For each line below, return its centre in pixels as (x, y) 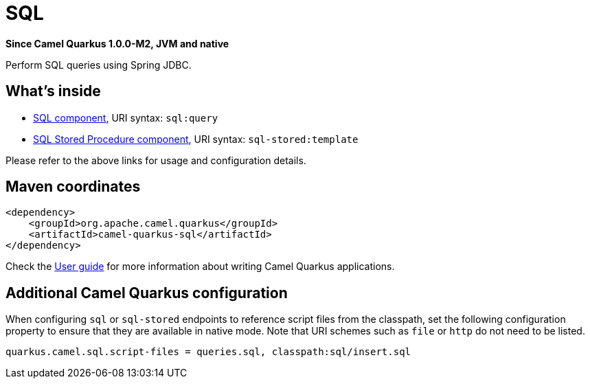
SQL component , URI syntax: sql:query (126, 117)
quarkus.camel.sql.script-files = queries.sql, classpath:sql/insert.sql (208, 352)
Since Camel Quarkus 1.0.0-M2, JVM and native (117, 43)
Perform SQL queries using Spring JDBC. (99, 65)
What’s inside (53, 91)
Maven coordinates (73, 187)
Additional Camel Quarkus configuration (147, 293)
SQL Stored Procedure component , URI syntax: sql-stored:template (196, 139)
